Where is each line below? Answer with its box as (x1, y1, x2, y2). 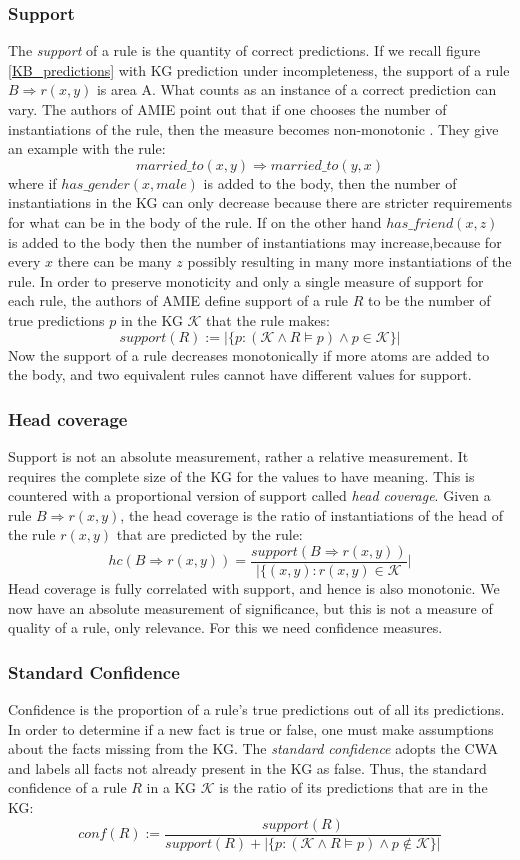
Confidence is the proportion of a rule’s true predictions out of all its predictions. (8, 698, 505, 719)
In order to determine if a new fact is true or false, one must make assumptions (8, 718, 494, 739)
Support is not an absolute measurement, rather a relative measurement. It (8, 445, 469, 466)
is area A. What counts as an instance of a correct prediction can (96, 79, 497, 100)
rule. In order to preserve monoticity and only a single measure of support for (8, 270, 484, 291)
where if (8, 172, 57, 193)
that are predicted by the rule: (116, 524, 303, 545)
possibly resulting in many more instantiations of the (187, 251, 512, 272)
